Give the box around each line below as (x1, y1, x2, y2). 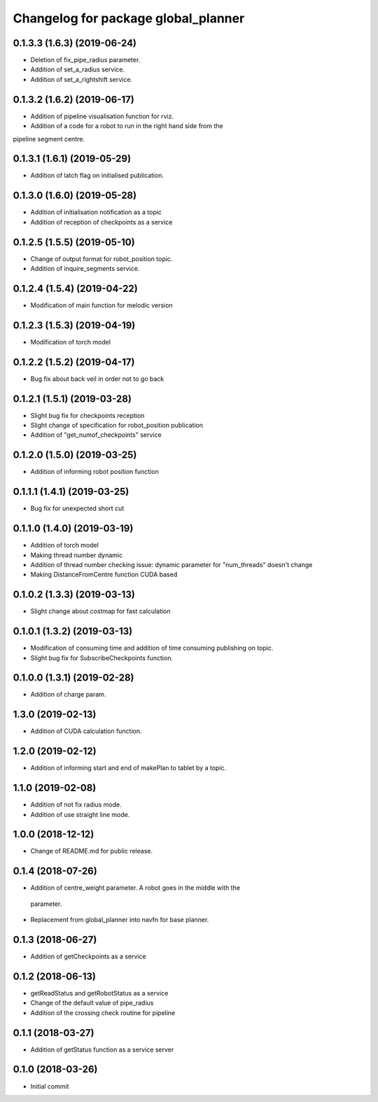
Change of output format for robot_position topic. (30, 254, 173, 263)
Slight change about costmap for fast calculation (30, 607, 171, 615)
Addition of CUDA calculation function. (30, 727, 143, 735)
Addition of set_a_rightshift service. (30, 75, 133, 83)
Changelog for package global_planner (13, 11, 245, 26)
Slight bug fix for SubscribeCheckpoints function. (30, 653, 173, 662)
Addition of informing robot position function (30, 468, 159, 476)
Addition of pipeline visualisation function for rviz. (30, 112, 174, 120)
